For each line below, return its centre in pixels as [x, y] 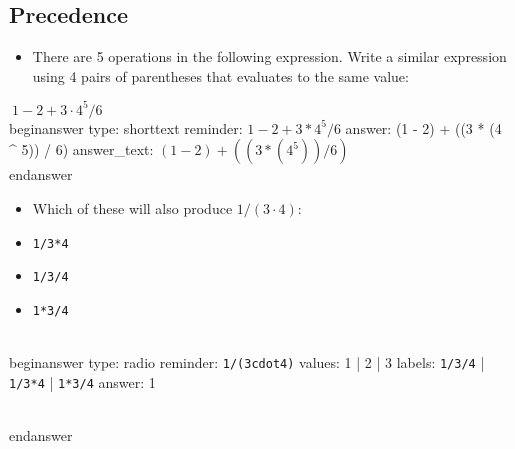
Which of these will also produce [132, 208]
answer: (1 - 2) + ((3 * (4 [423, 127]
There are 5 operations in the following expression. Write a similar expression [269, 56]
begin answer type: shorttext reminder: [126, 127]
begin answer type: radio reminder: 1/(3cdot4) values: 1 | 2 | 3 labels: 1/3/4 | [247, 362]
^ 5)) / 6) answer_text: [81, 149]
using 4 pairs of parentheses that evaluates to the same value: [220, 75]
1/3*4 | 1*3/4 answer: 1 [82, 381]
